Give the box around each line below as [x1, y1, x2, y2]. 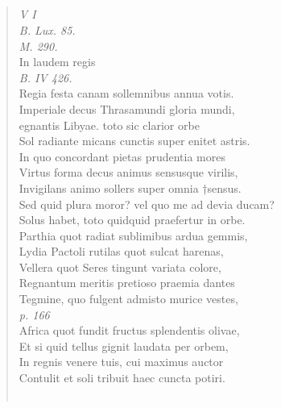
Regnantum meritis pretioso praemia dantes [19, 274, 235, 291]
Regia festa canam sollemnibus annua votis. [19, 85, 234, 102]
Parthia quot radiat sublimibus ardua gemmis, [19, 227, 248, 244]
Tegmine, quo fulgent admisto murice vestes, [19, 290, 238, 307]
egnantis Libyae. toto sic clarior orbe [19, 116, 200, 133]
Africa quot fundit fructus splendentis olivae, [19, 322, 240, 339]
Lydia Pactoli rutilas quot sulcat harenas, [19, 243, 224, 260]
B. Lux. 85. [19, 21, 76, 38]
